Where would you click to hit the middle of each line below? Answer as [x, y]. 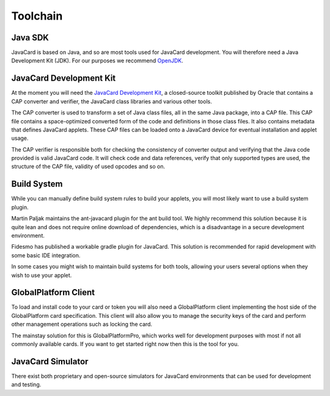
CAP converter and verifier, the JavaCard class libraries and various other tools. [112, 101]
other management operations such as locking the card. [82, 324]
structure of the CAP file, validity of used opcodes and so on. [88, 167]
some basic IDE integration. [46, 255]
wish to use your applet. [42, 275]
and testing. [26, 384]
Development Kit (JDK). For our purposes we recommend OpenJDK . [97, 61]
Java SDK [30, 38]
